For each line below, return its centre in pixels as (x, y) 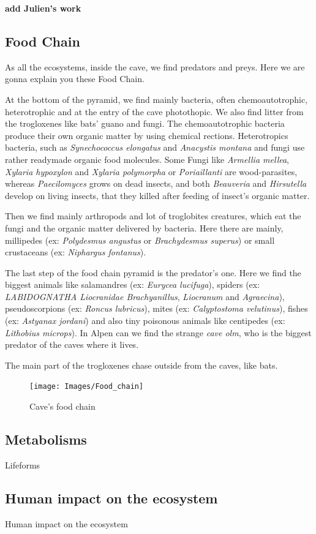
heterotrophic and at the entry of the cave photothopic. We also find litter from (154, 111)
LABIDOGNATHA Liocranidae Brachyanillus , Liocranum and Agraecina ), (145, 296)
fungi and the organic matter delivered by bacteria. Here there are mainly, (144, 228)
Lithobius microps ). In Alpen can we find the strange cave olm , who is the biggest (158, 332)
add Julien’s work (43, 8)
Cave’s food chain (62, 406)
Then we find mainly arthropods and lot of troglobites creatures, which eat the (153, 216)
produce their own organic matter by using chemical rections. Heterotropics (147, 135)
